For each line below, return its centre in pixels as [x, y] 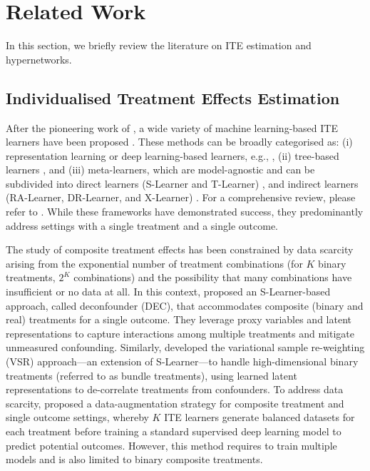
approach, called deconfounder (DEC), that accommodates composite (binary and [185, 305]
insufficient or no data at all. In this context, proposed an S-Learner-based [168, 292]
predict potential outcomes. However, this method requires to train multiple [171, 445]
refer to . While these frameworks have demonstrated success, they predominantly [185, 212]
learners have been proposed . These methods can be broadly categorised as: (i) [179, 142]
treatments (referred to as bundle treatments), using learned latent [151, 375]
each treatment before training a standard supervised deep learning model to [174, 431]
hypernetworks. [39, 59]
